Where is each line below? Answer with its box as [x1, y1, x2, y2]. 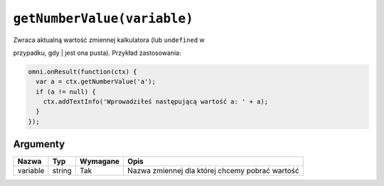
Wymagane [79, 157, 120, 167]
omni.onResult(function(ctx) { [28, 68, 138, 76]
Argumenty [13, 138, 65, 150]
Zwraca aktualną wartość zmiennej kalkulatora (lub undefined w [13, 36, 206, 44]
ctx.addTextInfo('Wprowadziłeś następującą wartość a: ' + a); [43, 98, 269, 106]
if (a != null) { [36, 88, 96, 95]
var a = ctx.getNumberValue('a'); [36, 78, 156, 86]
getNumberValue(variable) [13, 11, 193, 26]
